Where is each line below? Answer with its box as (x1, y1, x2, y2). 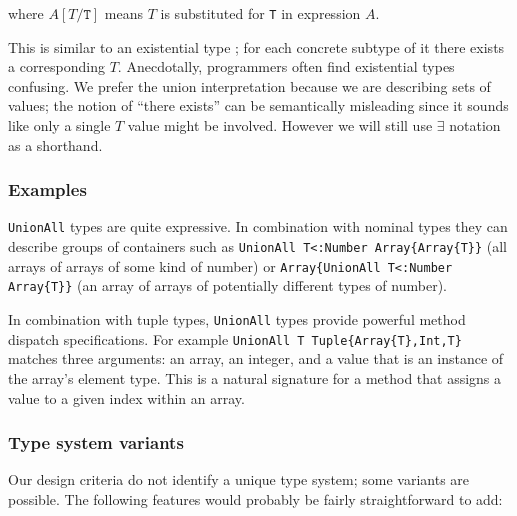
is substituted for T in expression (160, 3, 361, 23)
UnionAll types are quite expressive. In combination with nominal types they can (8, 216, 508, 237)
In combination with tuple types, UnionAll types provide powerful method (8, 309, 466, 330)
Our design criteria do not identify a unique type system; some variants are (8, 469, 470, 490)
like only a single (8, 115, 111, 136)
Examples (8, 177, 87, 202)
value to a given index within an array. (8, 387, 245, 408)
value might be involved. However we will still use (127, 115, 433, 136)
